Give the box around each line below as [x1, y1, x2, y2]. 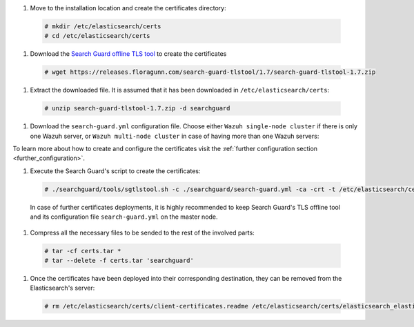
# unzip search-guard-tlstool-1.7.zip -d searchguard [44, 104, 230, 112]
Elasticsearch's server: [30, 284, 95, 293]
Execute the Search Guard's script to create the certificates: [30, 166, 201, 175]
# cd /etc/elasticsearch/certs [44, 32, 151, 40]
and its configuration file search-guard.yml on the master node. [30, 212, 218, 221]
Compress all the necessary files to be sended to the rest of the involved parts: [30, 228, 255, 237]
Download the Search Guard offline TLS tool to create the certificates [30, 50, 227, 58]
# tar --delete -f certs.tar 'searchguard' [44, 256, 195, 264]
